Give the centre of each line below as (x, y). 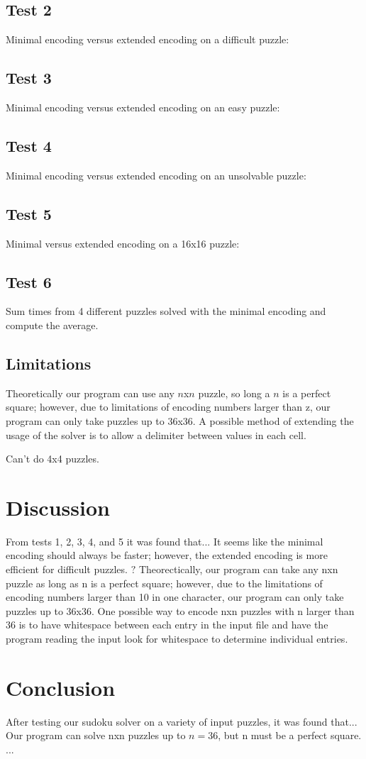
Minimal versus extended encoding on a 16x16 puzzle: (123, 243)
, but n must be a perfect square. (290, 735)
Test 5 (29, 213)
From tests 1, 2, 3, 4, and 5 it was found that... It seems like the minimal (165, 541)
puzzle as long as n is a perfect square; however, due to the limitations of (164, 583)
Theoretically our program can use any (90, 393)
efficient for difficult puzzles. (67, 569)
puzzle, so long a (234, 393)
